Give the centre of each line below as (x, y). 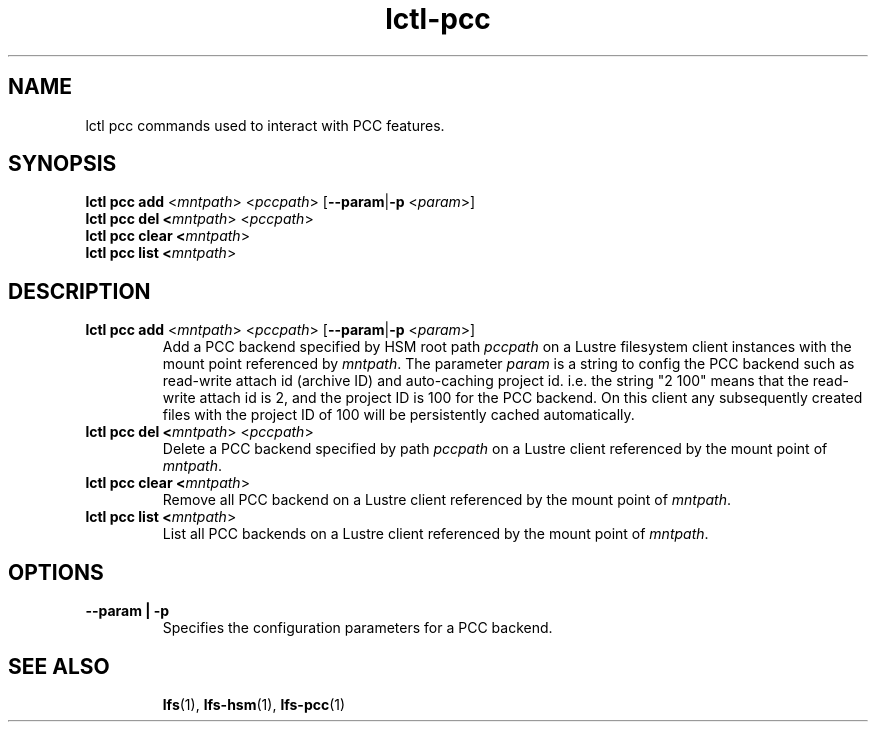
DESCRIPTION (79, 291)
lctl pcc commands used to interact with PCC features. (265, 125)
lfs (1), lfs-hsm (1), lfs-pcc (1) (254, 704)
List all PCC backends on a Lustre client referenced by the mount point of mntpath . (435, 534)
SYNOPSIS (62, 164)
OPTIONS (56, 572)
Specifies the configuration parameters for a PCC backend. (357, 628)
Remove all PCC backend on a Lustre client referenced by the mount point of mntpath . (447, 500)
